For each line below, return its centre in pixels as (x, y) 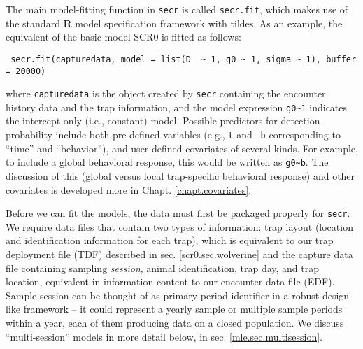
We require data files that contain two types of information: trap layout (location (179, 226)
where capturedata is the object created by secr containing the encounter (166, 93)
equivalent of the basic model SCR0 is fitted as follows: (123, 37)
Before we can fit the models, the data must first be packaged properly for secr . (178, 213)
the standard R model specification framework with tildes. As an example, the (174, 23)
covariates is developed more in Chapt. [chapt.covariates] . (129, 189)
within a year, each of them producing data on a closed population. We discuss (175, 322)
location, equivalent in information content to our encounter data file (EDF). (170, 282)
